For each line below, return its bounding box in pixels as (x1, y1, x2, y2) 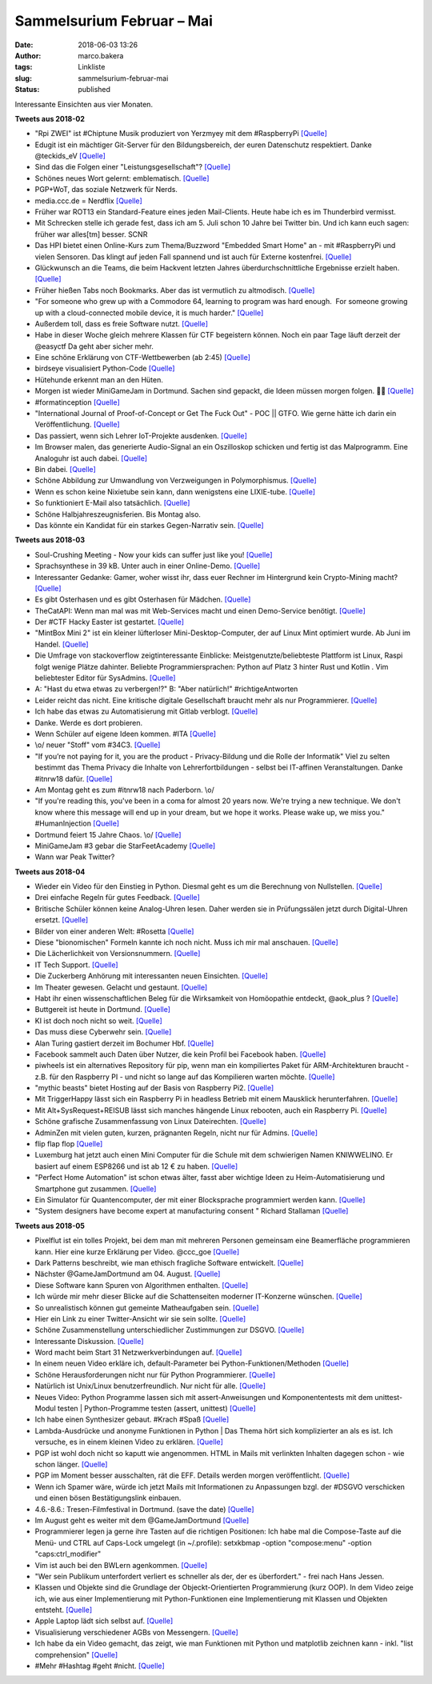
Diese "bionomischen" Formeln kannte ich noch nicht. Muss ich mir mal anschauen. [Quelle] (34, 938, 339, 947)
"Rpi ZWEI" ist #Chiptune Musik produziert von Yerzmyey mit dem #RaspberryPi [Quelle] (34, 129, 328, 138)
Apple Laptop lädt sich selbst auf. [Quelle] (34, 1616, 174, 1626)
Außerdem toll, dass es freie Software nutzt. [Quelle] (34, 318, 208, 328)
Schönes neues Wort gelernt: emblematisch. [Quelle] (34, 173, 210, 183)
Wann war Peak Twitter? (34, 852, 115, 862)
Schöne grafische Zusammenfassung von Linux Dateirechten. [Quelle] (34, 1117, 267, 1126)
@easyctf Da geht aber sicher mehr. (34, 341, 154, 351)
